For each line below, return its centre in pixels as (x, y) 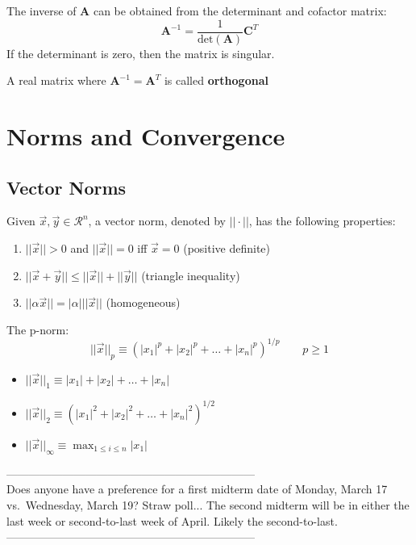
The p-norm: (38, 329)
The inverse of (42, 10)
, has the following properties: (322, 221)
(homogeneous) (143, 302)
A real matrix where (56, 80)
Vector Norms (67, 187)
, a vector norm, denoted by (157, 221)
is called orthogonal (216, 80)
